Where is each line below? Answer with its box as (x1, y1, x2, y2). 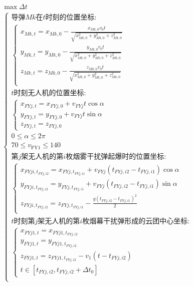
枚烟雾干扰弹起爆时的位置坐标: (66, 153, 166, 160)
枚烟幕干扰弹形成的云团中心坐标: (82, 217, 190, 225)
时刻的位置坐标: (45, 14, 97, 22)
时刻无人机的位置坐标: (14, 89, 86, 97)
